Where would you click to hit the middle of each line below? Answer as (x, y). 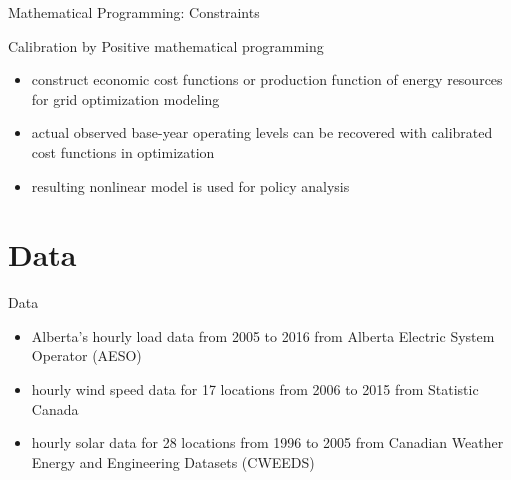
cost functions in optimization (123, 151)
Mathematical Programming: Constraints (134, 12)
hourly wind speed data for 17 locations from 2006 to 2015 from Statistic (255, 389)
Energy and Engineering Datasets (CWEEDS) (173, 461)
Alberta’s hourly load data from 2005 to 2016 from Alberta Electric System (263, 335)
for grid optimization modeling (125, 98)
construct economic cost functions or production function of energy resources (267, 79)
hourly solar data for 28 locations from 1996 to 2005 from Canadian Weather (267, 442)
